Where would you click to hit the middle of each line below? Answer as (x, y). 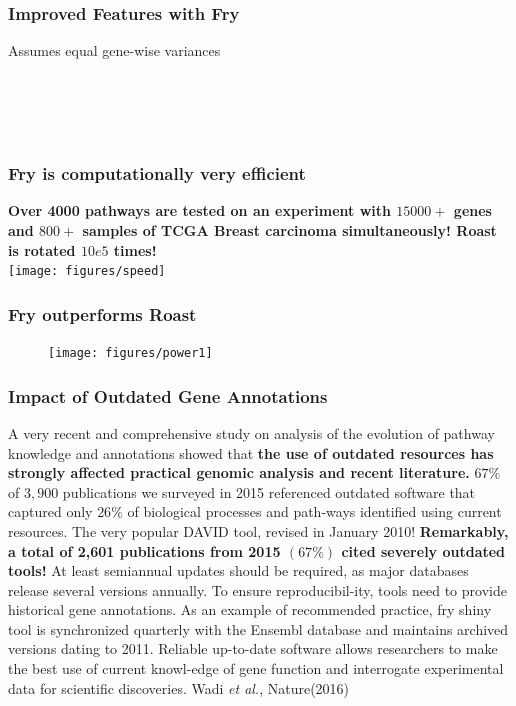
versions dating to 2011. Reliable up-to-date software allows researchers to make (253, 648)
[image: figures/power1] (130, 353)
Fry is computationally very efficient (157, 173)
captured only (50, 511)
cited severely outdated (423, 550)
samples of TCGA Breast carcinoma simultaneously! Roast (289, 230)
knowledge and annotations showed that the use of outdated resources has (251, 452)
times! (135, 249)
